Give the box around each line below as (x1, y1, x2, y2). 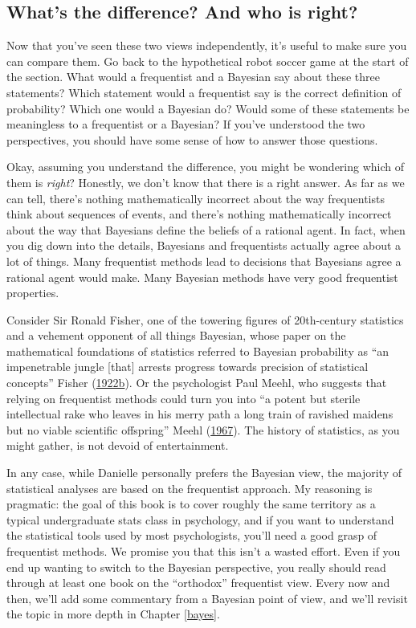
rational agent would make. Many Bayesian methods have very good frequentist (6, 268, 398, 285)
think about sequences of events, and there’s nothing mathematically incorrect (6, 206, 392, 222)
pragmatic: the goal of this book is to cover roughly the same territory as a (6, 495, 376, 512)
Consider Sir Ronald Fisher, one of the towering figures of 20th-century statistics (6, 311, 404, 328)
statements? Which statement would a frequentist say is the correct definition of (6, 84, 402, 100)
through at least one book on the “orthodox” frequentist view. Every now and (6, 574, 390, 591)
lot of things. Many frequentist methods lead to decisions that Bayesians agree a (6, 252, 402, 269)
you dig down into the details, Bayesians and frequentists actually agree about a (6, 237, 402, 254)
